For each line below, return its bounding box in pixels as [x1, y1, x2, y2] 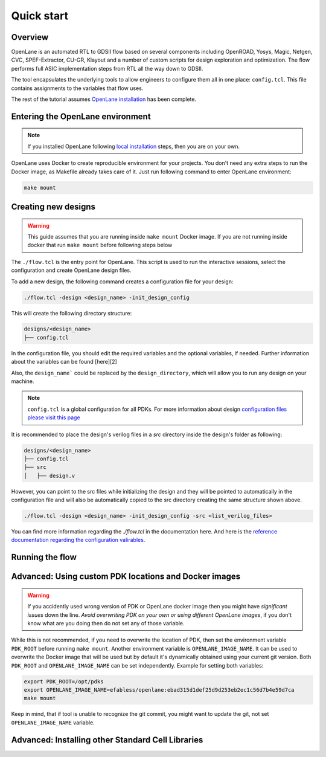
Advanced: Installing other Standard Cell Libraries [11, 735, 203, 745]
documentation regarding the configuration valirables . [11, 536, 145, 544]
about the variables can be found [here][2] [11, 358, 117, 366]
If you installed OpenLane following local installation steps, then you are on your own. [27, 143, 240, 150]
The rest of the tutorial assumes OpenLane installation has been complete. [11, 95, 196, 103]
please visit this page [27, 414, 81, 421]
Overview [11, 32, 49, 42]
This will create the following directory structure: [11, 309, 132, 317]
